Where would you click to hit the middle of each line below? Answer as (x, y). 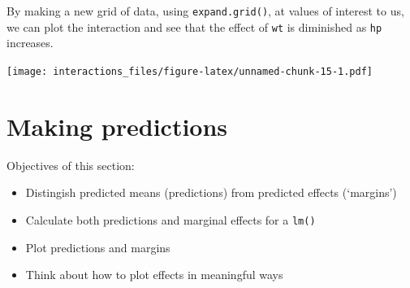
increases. (30, 43)
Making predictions (117, 126)
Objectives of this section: (71, 165)
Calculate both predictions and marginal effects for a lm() (170, 219)
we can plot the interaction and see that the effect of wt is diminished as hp (194, 26)
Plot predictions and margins (98, 247)
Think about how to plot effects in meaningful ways (154, 275)
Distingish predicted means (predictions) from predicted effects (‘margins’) (211, 192)
